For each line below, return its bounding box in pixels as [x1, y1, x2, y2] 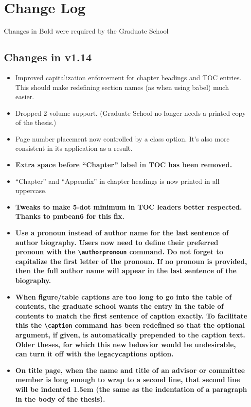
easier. [15, 91, 35, 102]
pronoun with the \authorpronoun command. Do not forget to [15, 247, 223, 257]
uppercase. [15, 185, 47, 195]
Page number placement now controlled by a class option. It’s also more [15, 133, 230, 143]
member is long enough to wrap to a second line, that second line [15, 374, 240, 385]
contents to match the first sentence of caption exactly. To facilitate [15, 310, 248, 320]
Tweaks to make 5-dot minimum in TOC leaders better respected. [15, 201, 242, 212]
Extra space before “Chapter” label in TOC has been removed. [15, 159, 232, 170]
